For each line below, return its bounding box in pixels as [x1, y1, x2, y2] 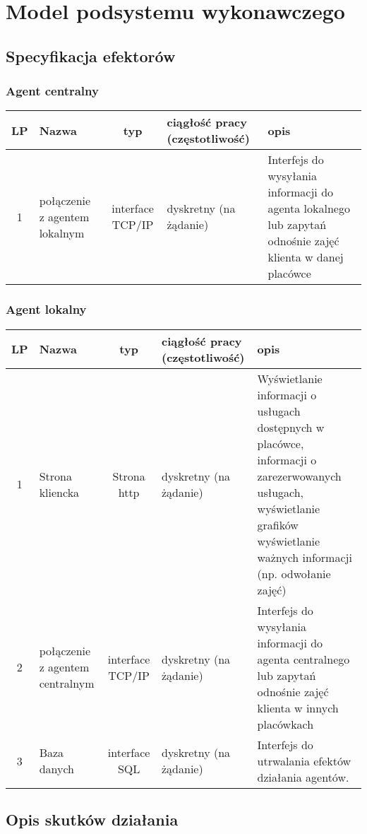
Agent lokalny [6, 300, 87, 318]
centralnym [39, 675, 95, 692]
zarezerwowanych [257, 467, 342, 484]
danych [39, 760, 75, 777]
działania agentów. [257, 768, 349, 785]
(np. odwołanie [257, 565, 331, 582]
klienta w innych [257, 699, 339, 716]
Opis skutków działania [6, 808, 179, 830]
